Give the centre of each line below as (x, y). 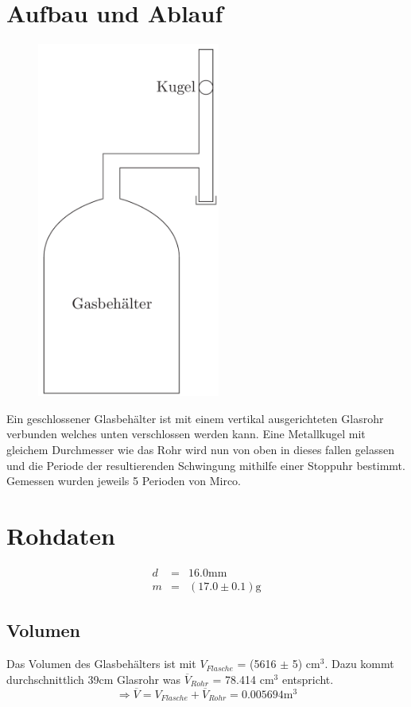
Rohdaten (61, 536)
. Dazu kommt (359, 664)
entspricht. (308, 679)
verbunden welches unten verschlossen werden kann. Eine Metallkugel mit (186, 434)
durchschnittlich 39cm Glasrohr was (94, 679)
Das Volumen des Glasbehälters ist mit (101, 664)
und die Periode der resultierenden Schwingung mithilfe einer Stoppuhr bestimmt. (206, 465)
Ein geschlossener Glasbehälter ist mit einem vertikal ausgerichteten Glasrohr (195, 418)
